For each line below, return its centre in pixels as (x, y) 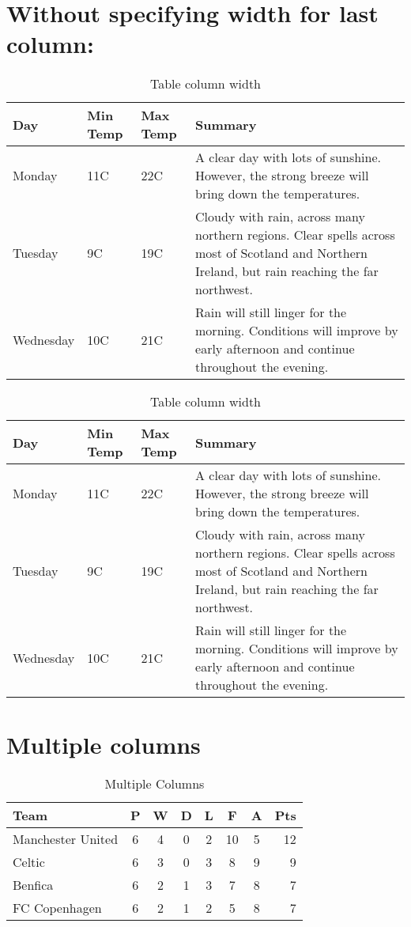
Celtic (29, 862)
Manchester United (66, 839)
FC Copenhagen (57, 908)
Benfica (33, 885)
